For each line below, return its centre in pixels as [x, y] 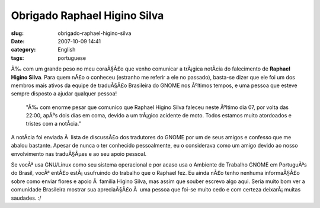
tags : [17, 58]
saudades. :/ [26, 198]
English [67, 50]
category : [23, 50]
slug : [17, 33]
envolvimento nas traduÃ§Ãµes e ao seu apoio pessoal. [79, 153]
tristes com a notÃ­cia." [53, 124]
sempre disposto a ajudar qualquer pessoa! [64, 94]
